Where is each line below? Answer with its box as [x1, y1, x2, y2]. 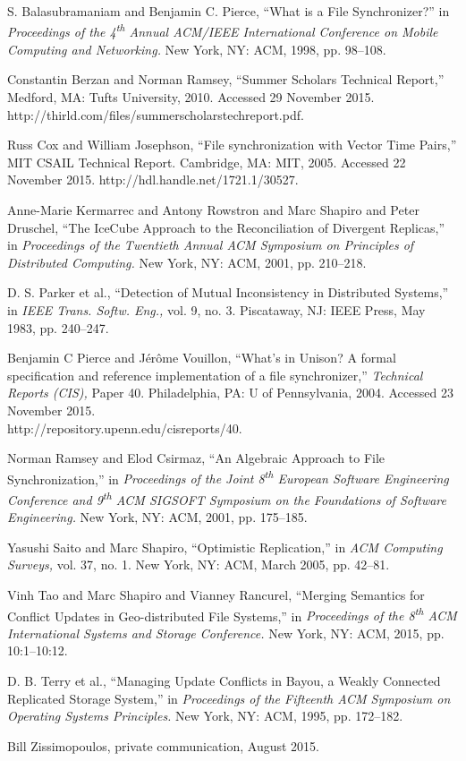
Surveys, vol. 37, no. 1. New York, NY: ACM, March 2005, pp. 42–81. [7, 555, 390, 574]
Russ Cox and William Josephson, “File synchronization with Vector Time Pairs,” [7, 135, 457, 154]
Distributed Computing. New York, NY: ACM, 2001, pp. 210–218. [7, 252, 367, 271]
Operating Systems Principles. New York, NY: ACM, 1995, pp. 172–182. [7, 706, 403, 725]
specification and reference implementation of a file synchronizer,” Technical [7, 365, 423, 384]
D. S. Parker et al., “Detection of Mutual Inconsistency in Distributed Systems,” [7, 283, 449, 302]
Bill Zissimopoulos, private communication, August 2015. [7, 736, 319, 755]
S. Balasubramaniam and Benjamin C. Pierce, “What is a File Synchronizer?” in [7, 2, 450, 20]
